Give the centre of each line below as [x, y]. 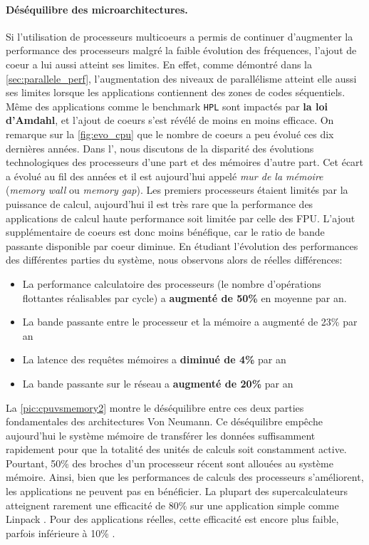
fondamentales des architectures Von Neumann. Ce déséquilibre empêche [164, 421]
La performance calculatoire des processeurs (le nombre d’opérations [172, 283]
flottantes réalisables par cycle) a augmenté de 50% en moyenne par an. [184, 297]
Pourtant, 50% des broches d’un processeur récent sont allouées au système [170, 463]
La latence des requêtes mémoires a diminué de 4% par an [154, 359]
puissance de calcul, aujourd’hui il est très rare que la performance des [160, 203]
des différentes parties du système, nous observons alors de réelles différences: [174, 260]
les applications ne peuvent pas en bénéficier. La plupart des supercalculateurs [177, 491]
